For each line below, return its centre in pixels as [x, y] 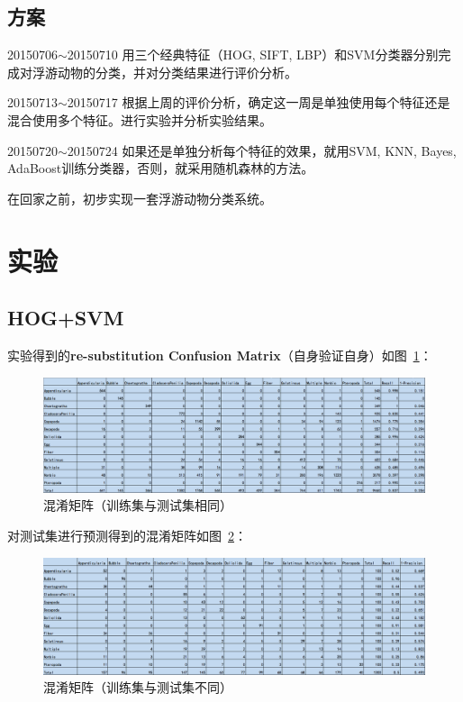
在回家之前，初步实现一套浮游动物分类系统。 [140, 198]
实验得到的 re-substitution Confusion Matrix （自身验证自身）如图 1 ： [220, 355]
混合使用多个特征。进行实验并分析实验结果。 [140, 119]
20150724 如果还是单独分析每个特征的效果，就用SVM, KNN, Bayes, [262, 150]
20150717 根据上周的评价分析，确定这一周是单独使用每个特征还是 [259, 102]
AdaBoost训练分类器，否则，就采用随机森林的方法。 [161, 168]
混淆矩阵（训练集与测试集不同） [138, 687]
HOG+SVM [66, 318]
